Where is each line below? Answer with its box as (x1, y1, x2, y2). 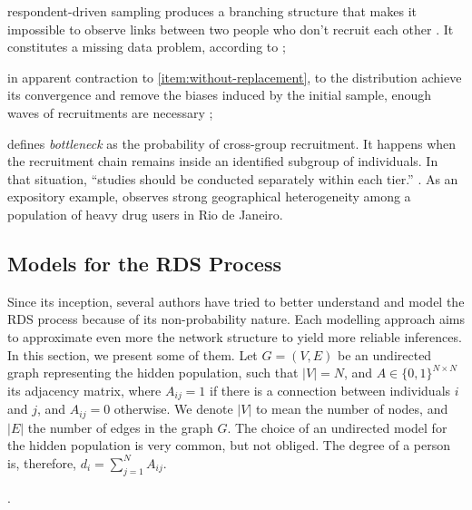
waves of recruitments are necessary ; (7, 103, 213, 122)
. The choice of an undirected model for (227, 417, 447, 436)
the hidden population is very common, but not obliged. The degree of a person (7, 436, 450, 455)
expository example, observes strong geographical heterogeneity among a (7, 187, 411, 206)
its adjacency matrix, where (7, 380, 162, 399)
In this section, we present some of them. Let (7, 345, 258, 364)
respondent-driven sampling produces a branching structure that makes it (7, 2, 417, 20)
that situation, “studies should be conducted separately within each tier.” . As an (7, 169, 458, 188)
